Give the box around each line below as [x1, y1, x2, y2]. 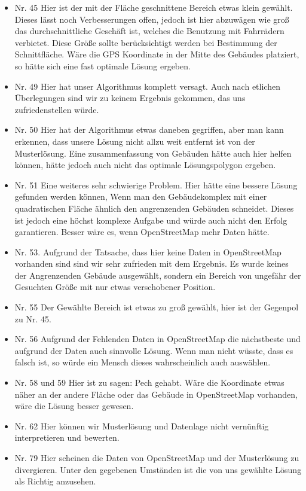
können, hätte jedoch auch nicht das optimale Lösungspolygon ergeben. [14, 158, 276, 171]
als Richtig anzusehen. [14, 475, 96, 487]
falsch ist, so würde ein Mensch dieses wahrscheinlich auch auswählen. [14, 356, 271, 368]
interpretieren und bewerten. [14, 431, 120, 444]
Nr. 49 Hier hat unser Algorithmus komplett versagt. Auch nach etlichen [14, 80, 280, 92]
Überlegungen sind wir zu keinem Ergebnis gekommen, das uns [14, 92, 246, 104]
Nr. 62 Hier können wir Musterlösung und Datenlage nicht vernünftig [14, 419, 269, 432]
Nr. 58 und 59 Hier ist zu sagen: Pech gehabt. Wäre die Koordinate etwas [14, 376, 284, 389]
